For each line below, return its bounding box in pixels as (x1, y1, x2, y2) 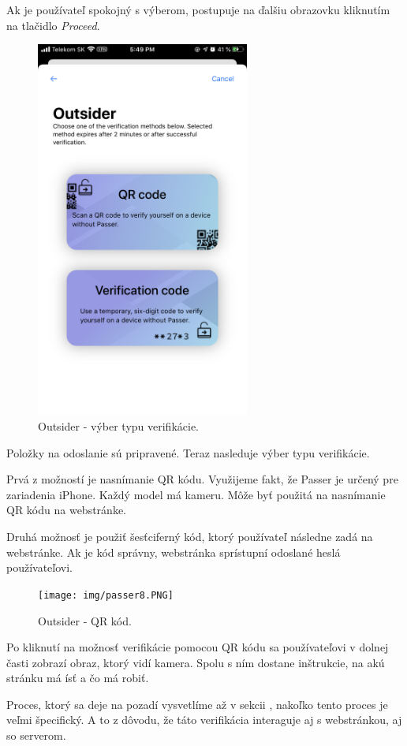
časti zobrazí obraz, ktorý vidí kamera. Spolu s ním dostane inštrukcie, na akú (6, 654, 385, 670)
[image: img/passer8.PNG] (38, 589, 174, 601)
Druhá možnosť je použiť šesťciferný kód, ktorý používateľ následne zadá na (6, 528, 373, 545)
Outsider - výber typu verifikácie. (38, 418, 199, 435)
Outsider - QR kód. (38, 612, 132, 629)
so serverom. (6, 727, 66, 744)
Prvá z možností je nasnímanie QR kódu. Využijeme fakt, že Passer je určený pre (6, 471, 398, 487)
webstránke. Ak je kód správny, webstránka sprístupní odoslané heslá (6, 543, 341, 560)
